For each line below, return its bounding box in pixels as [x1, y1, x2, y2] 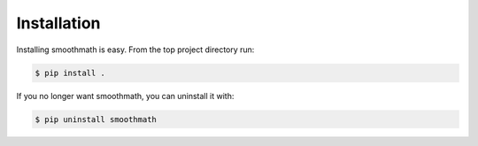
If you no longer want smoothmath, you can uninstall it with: [16, 90, 235, 101]
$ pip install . [35, 67, 106, 78]
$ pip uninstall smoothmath [35, 114, 157, 124]
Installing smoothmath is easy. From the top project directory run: [16, 44, 255, 55]
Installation [16, 13, 101, 33]
